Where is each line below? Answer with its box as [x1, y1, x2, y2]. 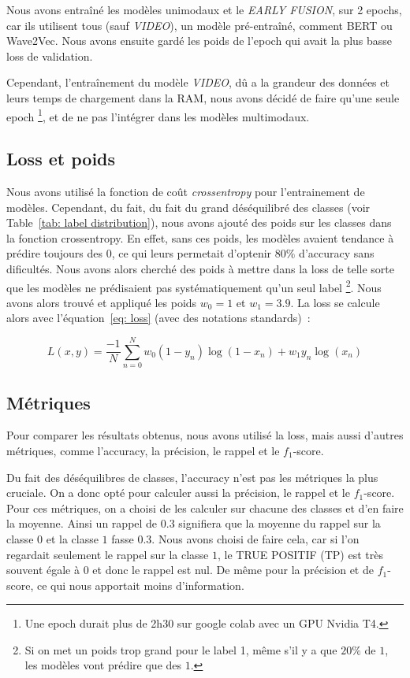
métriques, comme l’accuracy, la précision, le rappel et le [6, 442, 280, 458]
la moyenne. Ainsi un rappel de [6, 515, 158, 532]
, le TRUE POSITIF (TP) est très [218, 546, 383, 562]
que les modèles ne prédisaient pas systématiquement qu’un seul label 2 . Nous [6, 276, 382, 295]
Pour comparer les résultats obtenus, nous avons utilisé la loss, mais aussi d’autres [6, 427, 404, 443]
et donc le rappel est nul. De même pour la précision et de [92, 561, 374, 578]
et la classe [46, 530, 99, 546]
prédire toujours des [6, 245, 103, 261]
